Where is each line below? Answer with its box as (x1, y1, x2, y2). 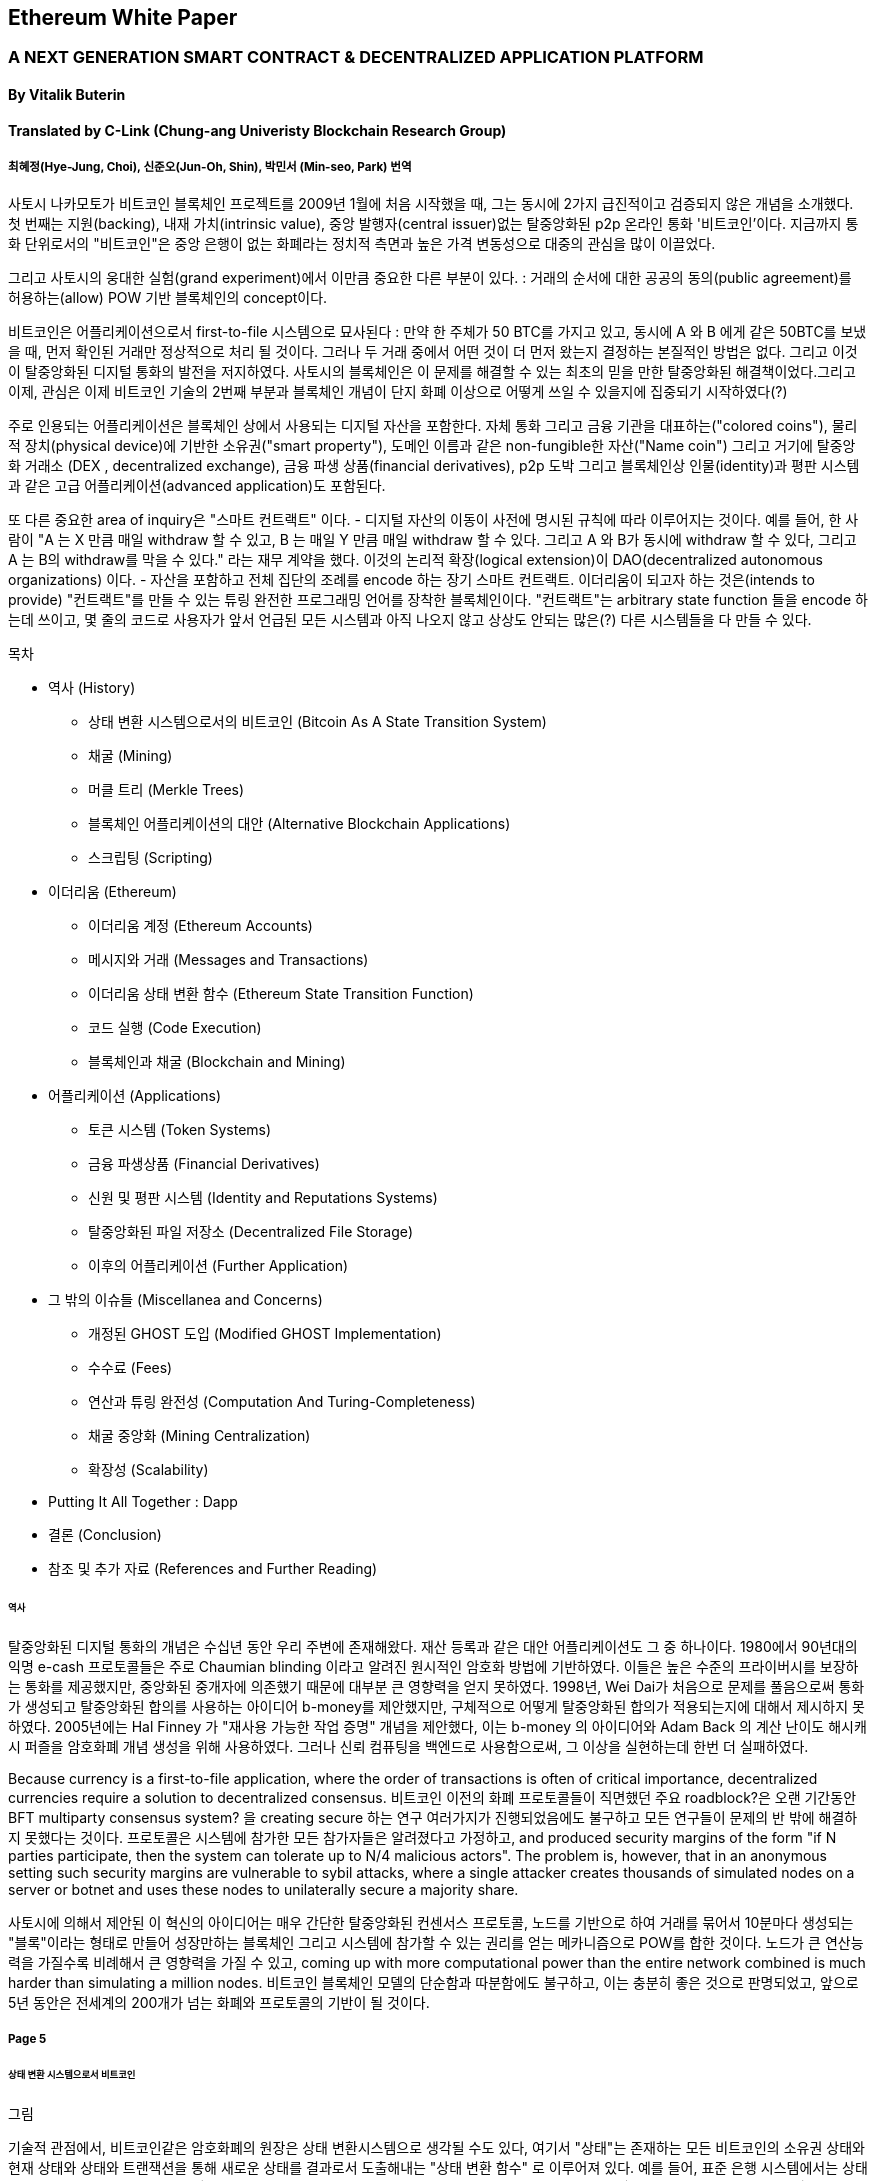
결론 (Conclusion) (48, 1526, 162, 1544)
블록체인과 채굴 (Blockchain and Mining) (88, 1053, 346, 1071)
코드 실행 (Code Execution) (88, 1019, 262, 1037)
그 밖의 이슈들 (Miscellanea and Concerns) (48, 1291, 323, 1309)
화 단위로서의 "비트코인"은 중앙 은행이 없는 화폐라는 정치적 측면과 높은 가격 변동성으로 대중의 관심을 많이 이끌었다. (8, 235, 716, 253)
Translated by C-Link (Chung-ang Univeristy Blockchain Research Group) (8, 121, 507, 139)
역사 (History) (48, 679, 136, 697)
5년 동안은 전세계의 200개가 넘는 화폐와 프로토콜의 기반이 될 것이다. (8, 1994, 430, 2012)
